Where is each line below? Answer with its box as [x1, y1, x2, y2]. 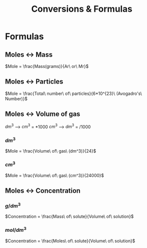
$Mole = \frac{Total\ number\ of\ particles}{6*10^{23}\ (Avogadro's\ [5, 90, 142, 96]
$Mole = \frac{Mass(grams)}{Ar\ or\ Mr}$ [5, 64, 89, 69]
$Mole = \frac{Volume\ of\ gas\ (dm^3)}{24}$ [5, 148, 96, 154]
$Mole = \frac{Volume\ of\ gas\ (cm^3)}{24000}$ [5, 172, 104, 178]
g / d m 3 [5, 202, 21, 209]
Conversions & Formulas [31, 3, 132, 15]
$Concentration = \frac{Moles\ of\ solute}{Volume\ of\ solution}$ [5, 238, 135, 244]
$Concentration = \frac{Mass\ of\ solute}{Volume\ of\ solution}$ [5, 213, 134, 219]
